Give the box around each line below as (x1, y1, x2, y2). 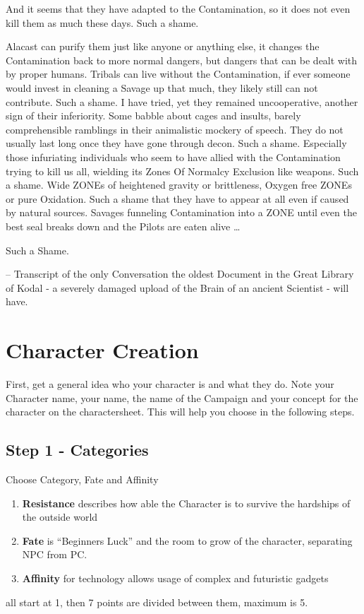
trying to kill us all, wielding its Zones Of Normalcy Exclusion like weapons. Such (6, 163, 359, 178)
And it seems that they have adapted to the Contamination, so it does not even (6, 1, 351, 16)
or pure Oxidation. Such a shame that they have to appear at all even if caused (6, 191, 349, 206)
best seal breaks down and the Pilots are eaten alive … (6, 218, 241, 233)
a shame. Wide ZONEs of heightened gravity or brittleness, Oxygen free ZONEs (6, 177, 352, 192)
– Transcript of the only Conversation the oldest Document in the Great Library (6, 266, 354, 281)
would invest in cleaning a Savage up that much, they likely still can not (6, 80, 318, 95)
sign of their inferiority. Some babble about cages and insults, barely (6, 108, 301, 123)
